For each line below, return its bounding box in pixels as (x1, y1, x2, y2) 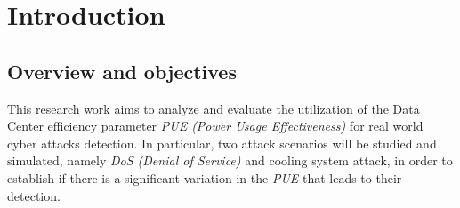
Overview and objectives (7, 57, 237, 84)
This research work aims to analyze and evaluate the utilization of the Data (7, 99, 420, 117)
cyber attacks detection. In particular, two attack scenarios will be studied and (7, 133, 437, 152)
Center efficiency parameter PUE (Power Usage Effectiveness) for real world (7, 116, 424, 135)
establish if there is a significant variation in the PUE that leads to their (7, 168, 402, 187)
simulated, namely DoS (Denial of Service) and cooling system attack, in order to (7, 151, 453, 170)
